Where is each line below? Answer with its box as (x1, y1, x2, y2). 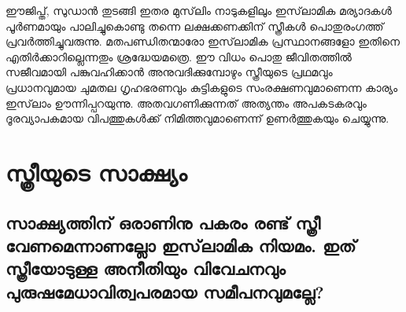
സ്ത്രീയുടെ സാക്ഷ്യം (6, 156, 187, 188)
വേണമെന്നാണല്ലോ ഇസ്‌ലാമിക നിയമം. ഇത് (6, 233, 356, 257)
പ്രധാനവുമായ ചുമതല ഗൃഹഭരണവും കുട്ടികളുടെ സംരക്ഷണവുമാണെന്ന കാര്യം (6, 79, 398, 95)
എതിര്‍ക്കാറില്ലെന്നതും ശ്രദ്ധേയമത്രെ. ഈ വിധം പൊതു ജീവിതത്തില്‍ (6, 48, 352, 64)
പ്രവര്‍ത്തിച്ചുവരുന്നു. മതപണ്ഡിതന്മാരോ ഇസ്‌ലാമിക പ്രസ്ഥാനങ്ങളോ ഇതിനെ (6, 33, 400, 50)
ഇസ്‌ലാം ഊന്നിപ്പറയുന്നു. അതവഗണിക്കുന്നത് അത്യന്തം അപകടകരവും (6, 94, 367, 111)
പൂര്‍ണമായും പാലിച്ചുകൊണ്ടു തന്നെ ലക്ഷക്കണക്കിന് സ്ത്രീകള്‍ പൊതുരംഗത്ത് (6, 17, 384, 34)
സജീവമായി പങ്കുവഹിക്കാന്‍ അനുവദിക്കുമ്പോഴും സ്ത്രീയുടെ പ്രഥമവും (6, 64, 333, 80)
